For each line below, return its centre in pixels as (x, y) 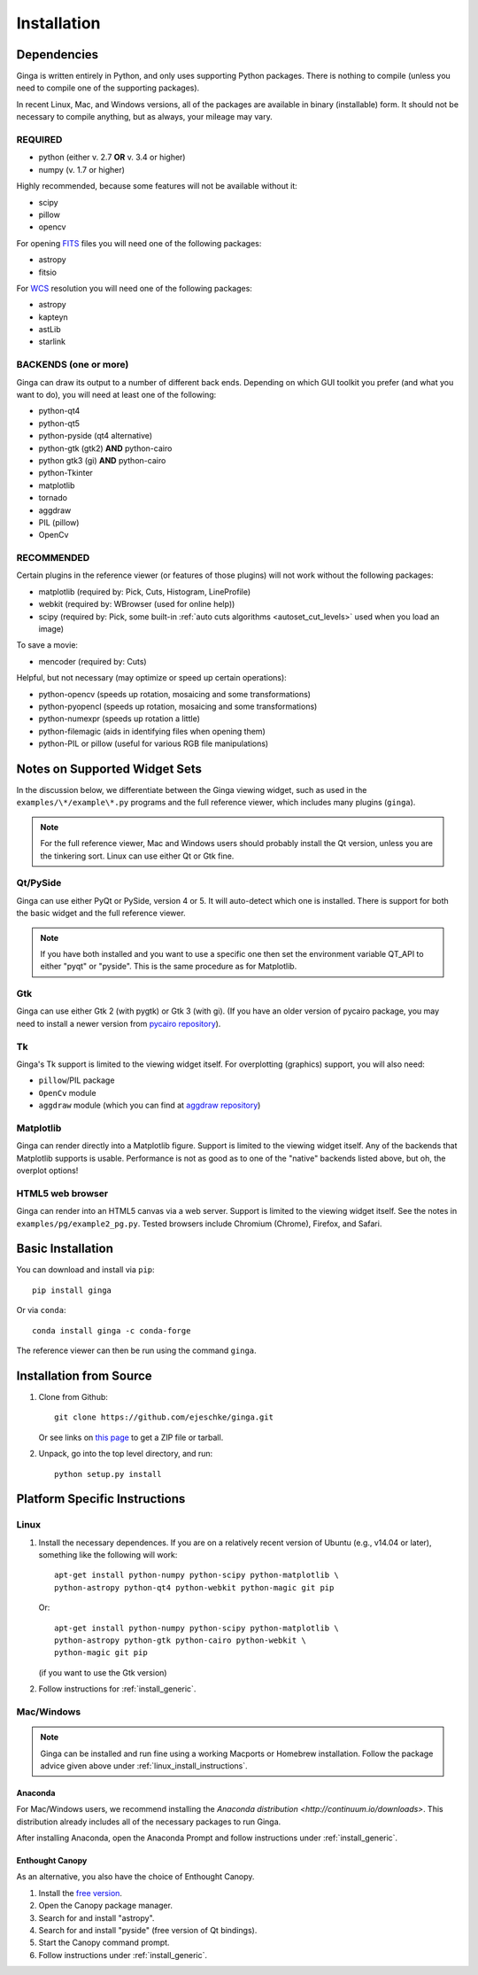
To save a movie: (47, 645)
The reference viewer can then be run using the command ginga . (136, 1350)
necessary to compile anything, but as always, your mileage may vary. (145, 117)
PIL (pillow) (59, 522)
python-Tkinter (66, 473)
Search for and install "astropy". (96, 1917)
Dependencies (58, 54)
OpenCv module (67, 1092)
